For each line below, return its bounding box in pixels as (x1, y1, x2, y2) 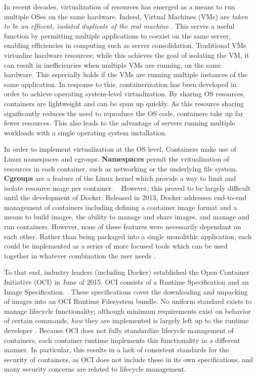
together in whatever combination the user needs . (4, 250, 156, 260)
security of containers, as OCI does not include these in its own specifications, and (4, 354, 253, 364)
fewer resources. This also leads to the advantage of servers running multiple (4, 118, 235, 128)
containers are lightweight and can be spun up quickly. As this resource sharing (4, 98, 244, 108)
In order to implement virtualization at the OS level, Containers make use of (4, 144, 236, 154)
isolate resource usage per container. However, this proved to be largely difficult (4, 182, 251, 193)
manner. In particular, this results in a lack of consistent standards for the (4, 344, 229, 355)
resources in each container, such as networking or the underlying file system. (4, 163, 238, 173)
